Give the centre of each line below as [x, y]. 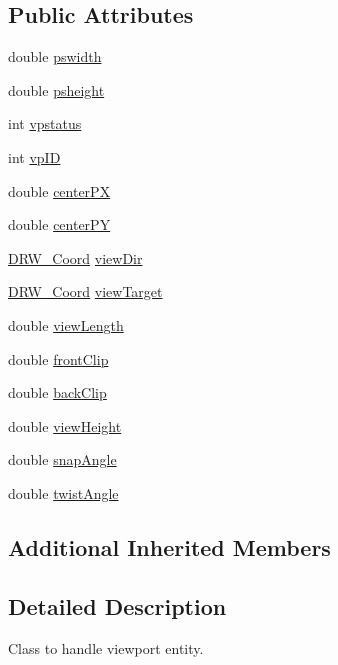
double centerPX [59, 190]
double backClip [57, 392]
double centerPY [59, 224]
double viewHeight [65, 425]
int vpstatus [45, 123]
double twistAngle [63, 492]
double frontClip [58, 358]
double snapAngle [62, 459]
